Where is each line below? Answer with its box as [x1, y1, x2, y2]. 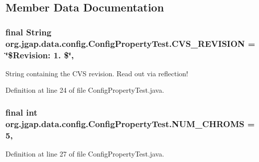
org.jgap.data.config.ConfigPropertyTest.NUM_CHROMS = [5, 117, 255, 130]
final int [5, 106, 37, 118]
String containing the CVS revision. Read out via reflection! [5, 68, 188, 78]
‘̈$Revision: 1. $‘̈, [5, 48, 74, 61]
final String [5, 25, 52, 38]
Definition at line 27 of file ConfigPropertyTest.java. [5, 149, 164, 159]
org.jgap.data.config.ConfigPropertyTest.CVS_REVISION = [5, 37, 256, 49]
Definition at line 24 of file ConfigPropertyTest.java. [5, 85, 164, 95]
